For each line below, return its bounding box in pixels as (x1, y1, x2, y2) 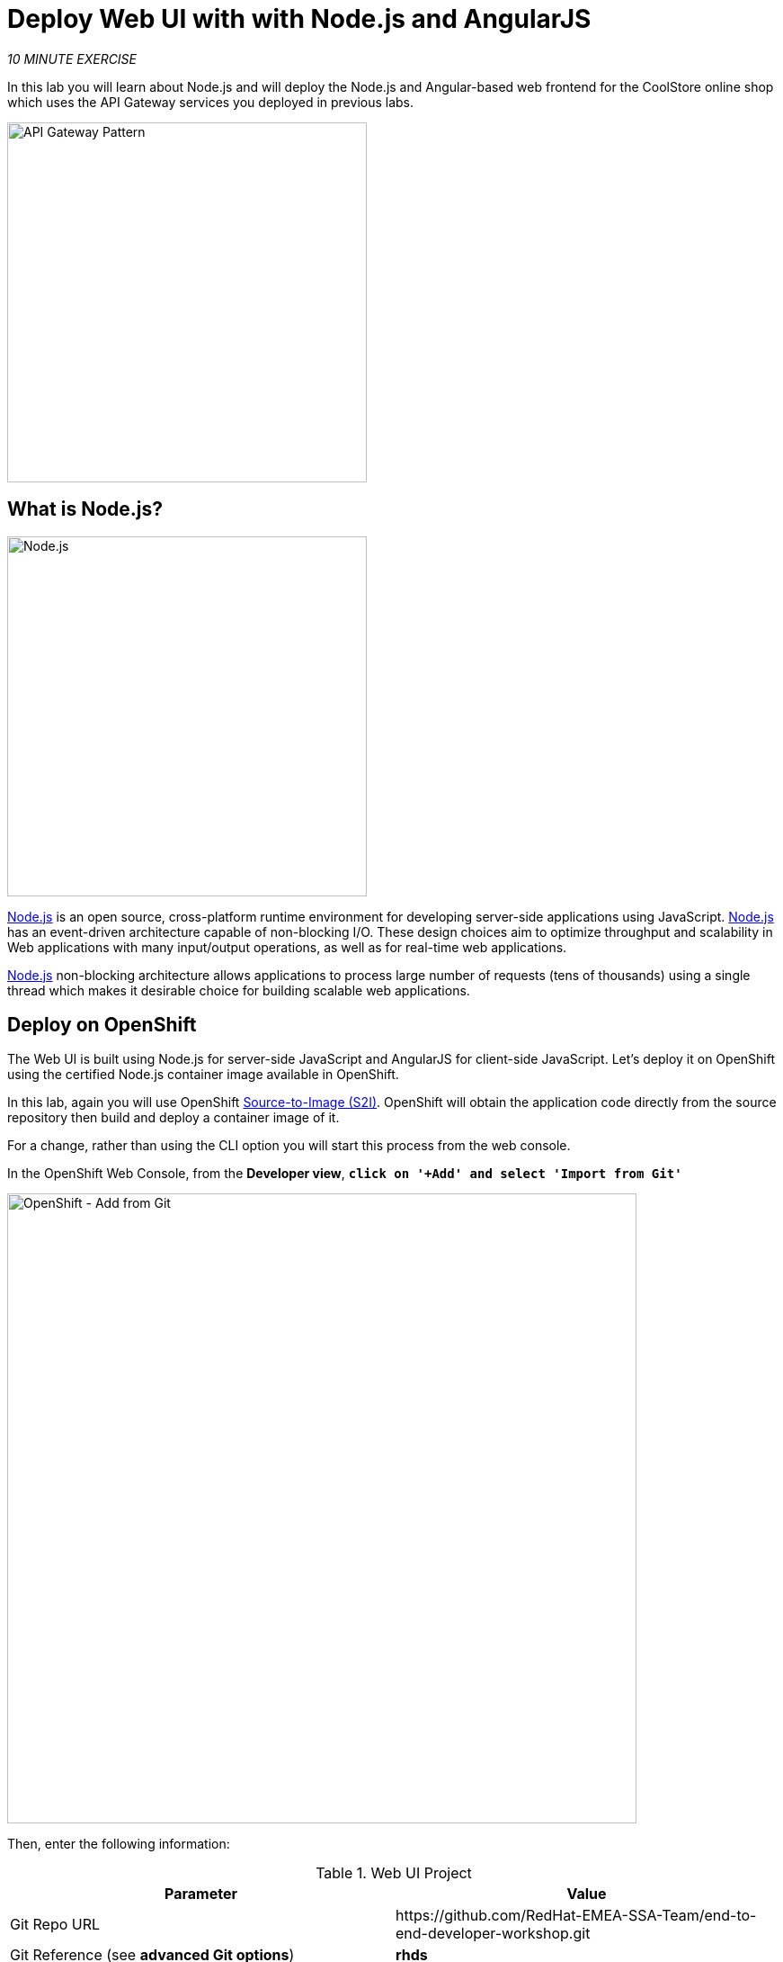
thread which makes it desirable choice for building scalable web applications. (7, 982, 470, 998)
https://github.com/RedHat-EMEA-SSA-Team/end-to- (396, 1906, 757, 1925)
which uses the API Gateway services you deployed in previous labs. (7, 94, 414, 110)
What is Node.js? (7, 498, 163, 521)
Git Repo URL (10, 1915, 101, 1934)
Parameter (165, 1885, 237, 1903)
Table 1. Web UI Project (316, 1864, 472, 1883)
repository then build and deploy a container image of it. (7, 1110, 340, 1126)
